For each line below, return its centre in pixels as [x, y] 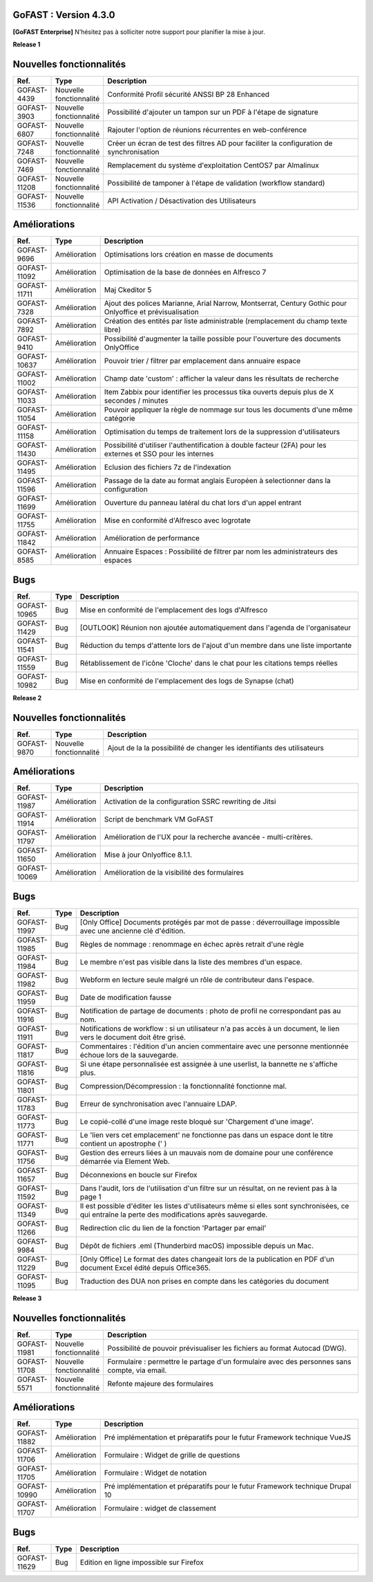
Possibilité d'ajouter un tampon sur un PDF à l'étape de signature [213, 112]
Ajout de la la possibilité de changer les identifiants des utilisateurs [216, 747]
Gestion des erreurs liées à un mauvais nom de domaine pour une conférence [207, 1152]
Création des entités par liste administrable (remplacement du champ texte [226, 321]
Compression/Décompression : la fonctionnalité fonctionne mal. [183, 1086]
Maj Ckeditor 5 [128, 290]
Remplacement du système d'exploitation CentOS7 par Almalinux [213, 165]
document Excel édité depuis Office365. [145, 1268]
